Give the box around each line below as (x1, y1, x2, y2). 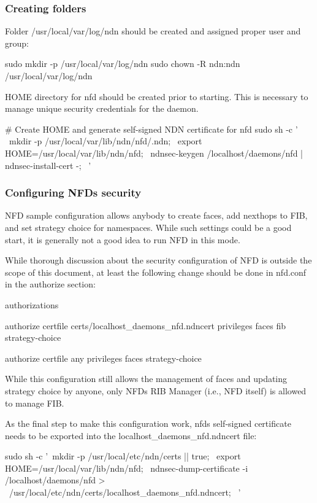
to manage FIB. (5, 396, 64, 409)
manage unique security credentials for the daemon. (5, 102, 199, 115)
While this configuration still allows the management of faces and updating (5, 372, 288, 385)
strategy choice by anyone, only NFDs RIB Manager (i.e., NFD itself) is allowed (5, 384, 307, 397)
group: (5, 36, 29, 49)
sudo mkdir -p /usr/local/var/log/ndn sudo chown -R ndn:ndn (5, 57, 240, 70)
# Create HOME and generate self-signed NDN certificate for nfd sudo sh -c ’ (5, 122, 298, 135)
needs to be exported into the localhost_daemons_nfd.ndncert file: (5, 429, 257, 442)
